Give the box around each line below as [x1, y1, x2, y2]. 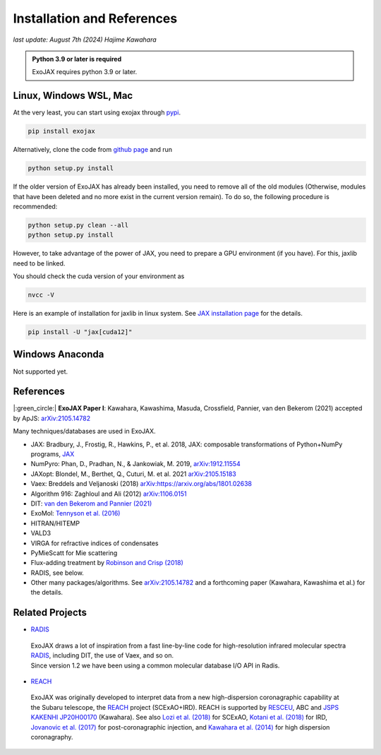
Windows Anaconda [13, 348, 104, 360]
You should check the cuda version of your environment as [13, 272, 185, 280]
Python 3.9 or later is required [32, 54, 122, 63]
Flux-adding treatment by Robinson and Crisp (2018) [30, 559, 183, 567]
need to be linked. [13, 258, 66, 268]
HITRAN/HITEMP [30, 519, 80, 528]
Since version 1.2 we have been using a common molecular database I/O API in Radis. [30, 661, 280, 670]
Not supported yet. [13, 367, 68, 376]
